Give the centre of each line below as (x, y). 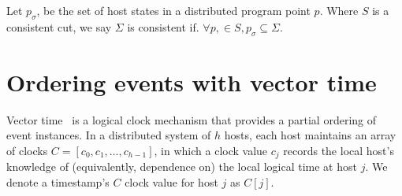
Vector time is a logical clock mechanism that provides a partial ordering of (192, 119)
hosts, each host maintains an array (310, 135)
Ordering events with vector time (192, 81)
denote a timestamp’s (58, 181)
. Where (339, 10)
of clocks (27, 150)
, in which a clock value (211, 150)
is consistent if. (163, 26)
